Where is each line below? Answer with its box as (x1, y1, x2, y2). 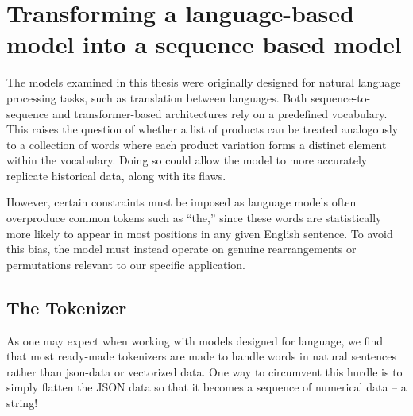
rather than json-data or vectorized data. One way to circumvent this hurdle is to (6, 363, 403, 379)
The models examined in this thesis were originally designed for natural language (6, 74, 401, 91)
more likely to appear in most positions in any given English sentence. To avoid (6, 225, 393, 241)
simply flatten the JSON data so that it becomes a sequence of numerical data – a (6, 379, 407, 395)
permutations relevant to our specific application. (6, 256, 245, 272)
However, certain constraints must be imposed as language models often (6, 194, 357, 210)
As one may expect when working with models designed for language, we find (6, 332, 383, 349)
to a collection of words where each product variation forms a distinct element (6, 136, 387, 152)
